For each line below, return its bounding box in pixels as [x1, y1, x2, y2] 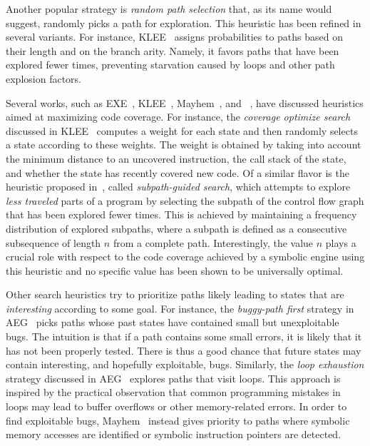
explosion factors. [6, 71, 81, 86]
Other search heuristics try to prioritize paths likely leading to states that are [6, 287, 344, 302]
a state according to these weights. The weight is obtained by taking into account [6, 137, 361, 152]
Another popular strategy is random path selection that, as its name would [6, 1, 332, 16]
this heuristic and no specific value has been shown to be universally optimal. [6, 263, 344, 278]
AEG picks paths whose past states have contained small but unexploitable [6, 315, 339, 330]
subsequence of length [6, 235, 101, 250]
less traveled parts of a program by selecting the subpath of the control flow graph [6, 193, 364, 208]
